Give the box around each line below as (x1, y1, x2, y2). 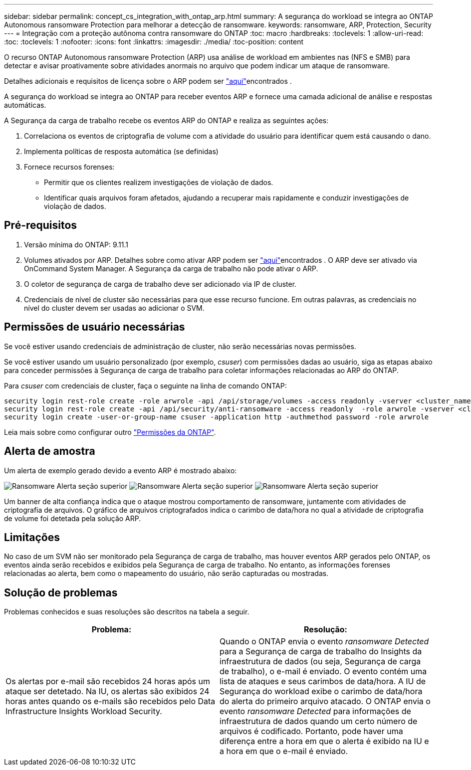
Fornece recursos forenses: (24, 163, 115, 171)
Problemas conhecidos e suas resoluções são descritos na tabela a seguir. (4, 607, 249, 616)
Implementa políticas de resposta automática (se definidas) (24, 147, 219, 156)
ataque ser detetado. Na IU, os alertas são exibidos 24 (5, 686, 210, 697)
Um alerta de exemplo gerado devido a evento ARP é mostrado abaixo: (4, 466, 237, 475)
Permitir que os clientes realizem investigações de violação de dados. (44, 178, 273, 187)
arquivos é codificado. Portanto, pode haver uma (220, 726, 403, 737)
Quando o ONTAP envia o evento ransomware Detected (220, 636, 429, 647)
